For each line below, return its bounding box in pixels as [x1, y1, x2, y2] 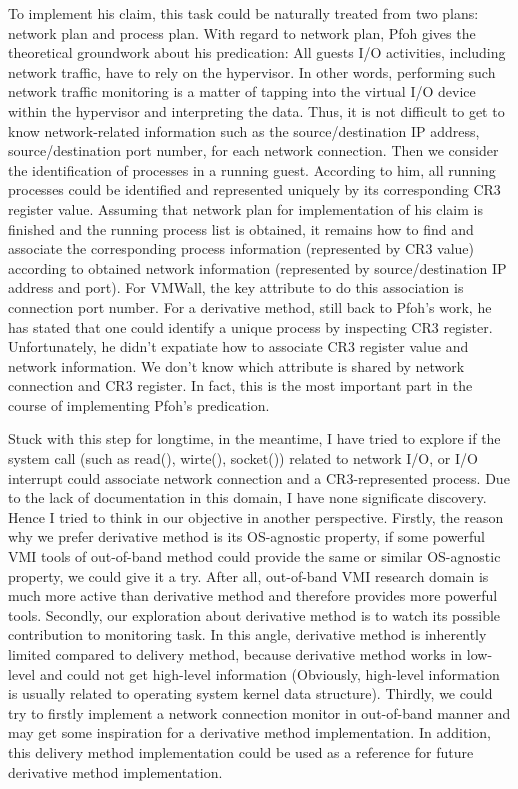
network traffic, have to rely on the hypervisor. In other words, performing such [8, 61, 496, 82]
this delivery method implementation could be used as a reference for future [8, 741, 474, 762]
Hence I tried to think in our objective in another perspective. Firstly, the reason [8, 506, 504, 527]
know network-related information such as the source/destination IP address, [8, 120, 480, 141]
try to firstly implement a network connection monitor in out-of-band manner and [8, 702, 511, 723]
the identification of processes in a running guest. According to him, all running [8, 159, 496, 180]
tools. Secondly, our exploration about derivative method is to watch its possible [8, 604, 501, 625]
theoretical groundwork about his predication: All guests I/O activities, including [8, 42, 506, 63]
